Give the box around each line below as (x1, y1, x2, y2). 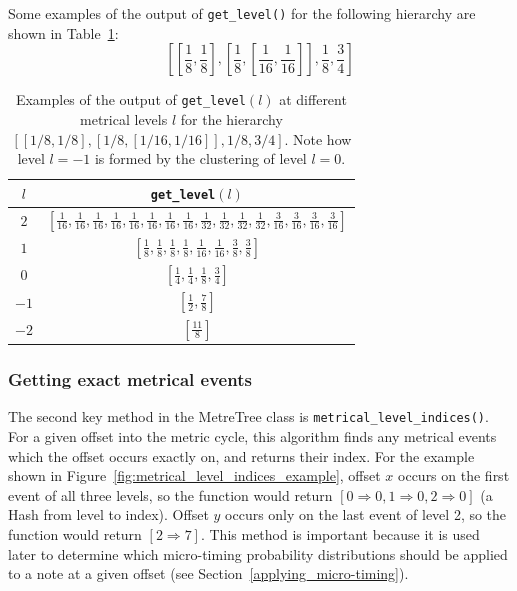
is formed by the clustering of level (94, 148, 307, 169)
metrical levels (80, 108, 168, 129)
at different (279, 89, 347, 110)
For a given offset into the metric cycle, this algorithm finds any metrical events (8, 425, 497, 446)
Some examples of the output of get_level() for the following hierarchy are (8, 3, 476, 23)
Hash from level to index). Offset (8, 504, 209, 525)
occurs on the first (398, 465, 510, 486)
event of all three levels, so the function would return (8, 484, 333, 505)
